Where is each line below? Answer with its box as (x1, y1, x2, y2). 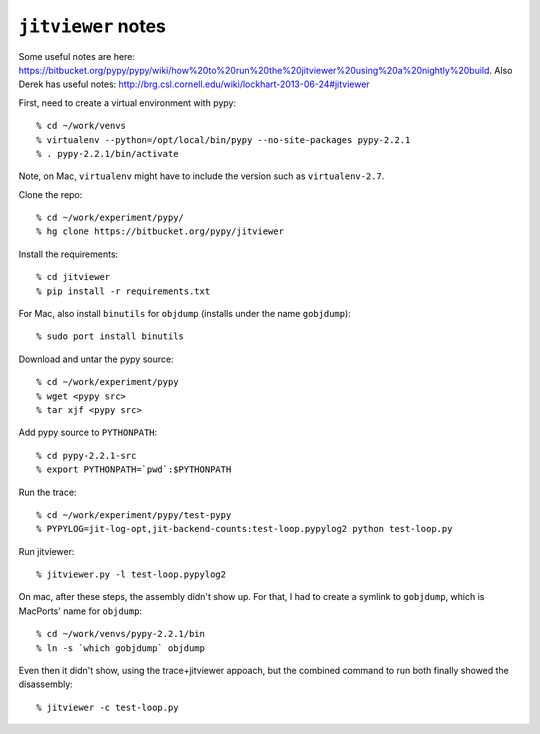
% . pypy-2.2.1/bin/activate (36, 148, 179, 159)
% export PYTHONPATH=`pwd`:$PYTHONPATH (36, 464, 232, 475)
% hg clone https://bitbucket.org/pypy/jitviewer (36, 226, 285, 237)
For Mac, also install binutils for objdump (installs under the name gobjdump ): (18, 308, 352, 320)
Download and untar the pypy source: (18, 353, 174, 365)
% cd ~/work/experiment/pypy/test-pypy (36, 509, 232, 520)
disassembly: (18, 678, 74, 690)
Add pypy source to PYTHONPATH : (18, 426, 158, 439)
